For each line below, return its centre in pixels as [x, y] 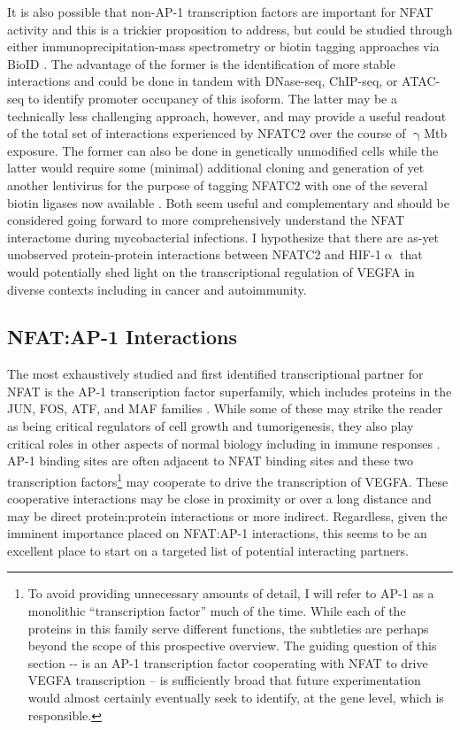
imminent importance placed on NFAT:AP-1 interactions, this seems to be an [217, 533]
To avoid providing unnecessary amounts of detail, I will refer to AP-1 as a [231, 593]
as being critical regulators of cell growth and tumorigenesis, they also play [211, 426]
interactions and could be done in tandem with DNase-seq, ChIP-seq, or [203, 81]
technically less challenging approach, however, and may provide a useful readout [227, 115]
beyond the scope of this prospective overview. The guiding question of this [232, 645]
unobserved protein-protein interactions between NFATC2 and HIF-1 [194, 254]
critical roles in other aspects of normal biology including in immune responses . [224, 443]
